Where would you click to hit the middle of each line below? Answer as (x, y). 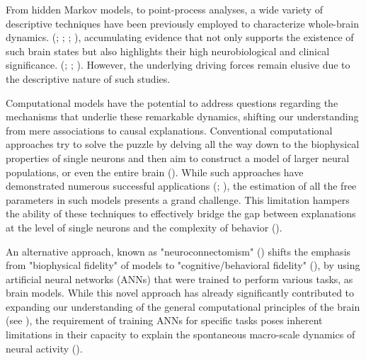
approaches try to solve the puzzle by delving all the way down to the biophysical (183, 144)
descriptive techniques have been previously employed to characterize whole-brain (182, 23)
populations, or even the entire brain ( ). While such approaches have (155, 172)
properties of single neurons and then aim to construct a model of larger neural (178, 157)
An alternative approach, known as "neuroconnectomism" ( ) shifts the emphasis (178, 251)
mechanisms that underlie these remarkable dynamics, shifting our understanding (182, 116)
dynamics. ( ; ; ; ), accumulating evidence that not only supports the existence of (180, 37)
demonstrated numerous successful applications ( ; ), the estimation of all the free (181, 186)
